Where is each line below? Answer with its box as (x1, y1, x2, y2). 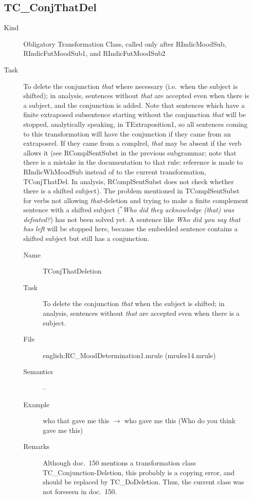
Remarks (23, 441, 50, 451)
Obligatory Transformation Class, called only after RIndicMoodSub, (23, 38, 227, 49)
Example (23, 399, 50, 409)
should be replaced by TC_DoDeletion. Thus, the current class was (43, 477, 244, 487)
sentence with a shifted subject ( (23, 205, 120, 215)
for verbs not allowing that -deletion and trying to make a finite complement (23, 195, 249, 205)
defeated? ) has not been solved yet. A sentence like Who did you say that (23, 214, 240, 224)
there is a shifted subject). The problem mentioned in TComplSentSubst (23, 186, 240, 196)
